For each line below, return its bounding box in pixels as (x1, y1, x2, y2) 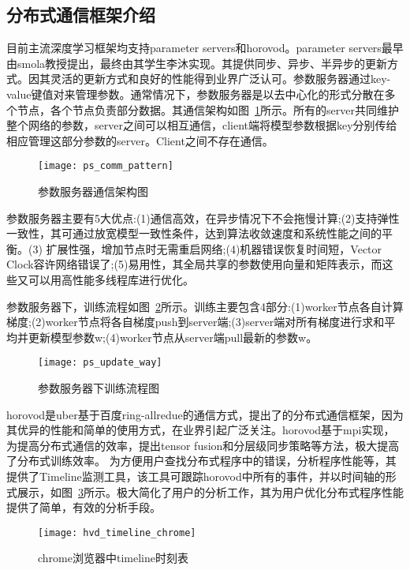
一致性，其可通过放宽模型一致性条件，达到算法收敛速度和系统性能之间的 (6, 225, 382, 242)
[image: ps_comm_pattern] (38, 160, 173, 172)
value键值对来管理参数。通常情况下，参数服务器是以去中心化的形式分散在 (6, 85, 385, 102)
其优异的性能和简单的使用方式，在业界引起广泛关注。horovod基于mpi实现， (6, 422, 395, 438)
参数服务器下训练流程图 (38, 380, 159, 396)
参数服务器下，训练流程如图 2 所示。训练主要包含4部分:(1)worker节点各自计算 (6, 298, 404, 314)
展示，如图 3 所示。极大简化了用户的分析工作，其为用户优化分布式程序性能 (17, 483, 404, 500)
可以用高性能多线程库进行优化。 (28, 271, 194, 287)
